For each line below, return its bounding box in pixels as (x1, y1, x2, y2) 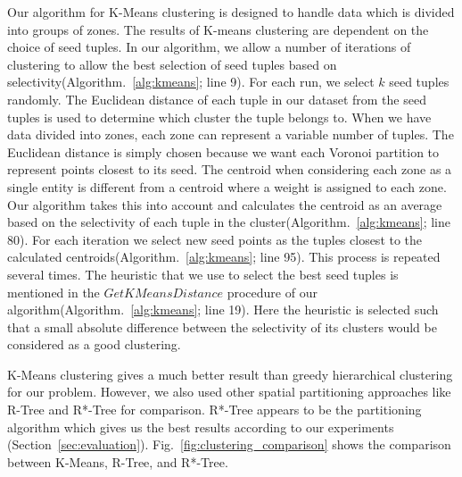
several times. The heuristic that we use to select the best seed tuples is (7, 264, 399, 283)
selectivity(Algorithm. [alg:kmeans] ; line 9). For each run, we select (7, 72, 375, 91)
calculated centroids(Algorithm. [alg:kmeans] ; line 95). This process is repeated (7, 247, 441, 266)
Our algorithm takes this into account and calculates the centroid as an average (7, 195, 442, 213)
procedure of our (227, 282, 318, 301)
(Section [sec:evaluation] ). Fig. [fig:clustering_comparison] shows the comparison (7, 435, 451, 454)
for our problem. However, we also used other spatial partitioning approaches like (7, 382, 451, 401)
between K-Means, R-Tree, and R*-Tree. (7, 452, 228, 471)
